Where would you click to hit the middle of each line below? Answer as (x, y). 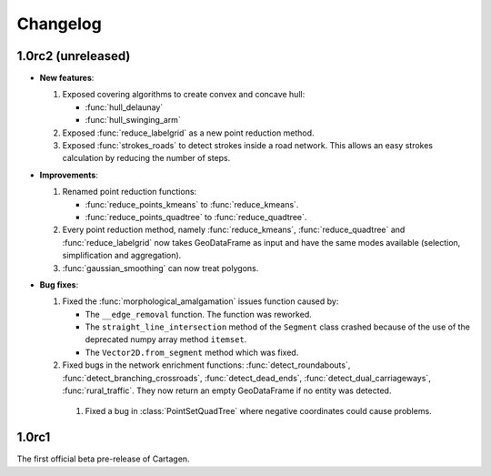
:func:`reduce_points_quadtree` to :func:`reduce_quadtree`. (196, 217)
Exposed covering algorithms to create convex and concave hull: (184, 95)
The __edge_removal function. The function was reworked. (199, 314)
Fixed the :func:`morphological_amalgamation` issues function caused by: (200, 301)
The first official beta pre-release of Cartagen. (103, 459)
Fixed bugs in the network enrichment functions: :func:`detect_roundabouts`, (206, 365)
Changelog (59, 24)
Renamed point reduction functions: (130, 192)
